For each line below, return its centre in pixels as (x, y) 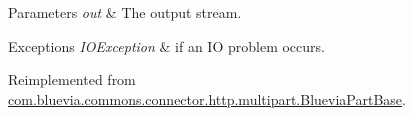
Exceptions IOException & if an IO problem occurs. (166, 45)
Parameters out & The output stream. (125, 12)
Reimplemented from (72, 79)
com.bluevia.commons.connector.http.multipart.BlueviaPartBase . (207, 98)
